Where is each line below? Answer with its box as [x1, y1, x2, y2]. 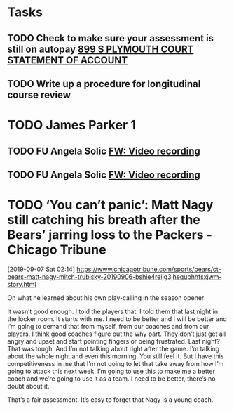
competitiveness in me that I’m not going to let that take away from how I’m [7, 359, 224, 367]
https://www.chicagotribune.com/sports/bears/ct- [76, 265, 222, 273]
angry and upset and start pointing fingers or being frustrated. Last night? [7, 337, 221, 345]
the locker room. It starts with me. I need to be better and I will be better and [7, 314, 228, 323]
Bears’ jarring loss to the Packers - [7, 227, 212, 243]
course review [7, 89, 71, 100]
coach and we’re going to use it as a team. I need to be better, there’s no [7, 374, 216, 383]
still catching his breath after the [7, 212, 201, 228]
